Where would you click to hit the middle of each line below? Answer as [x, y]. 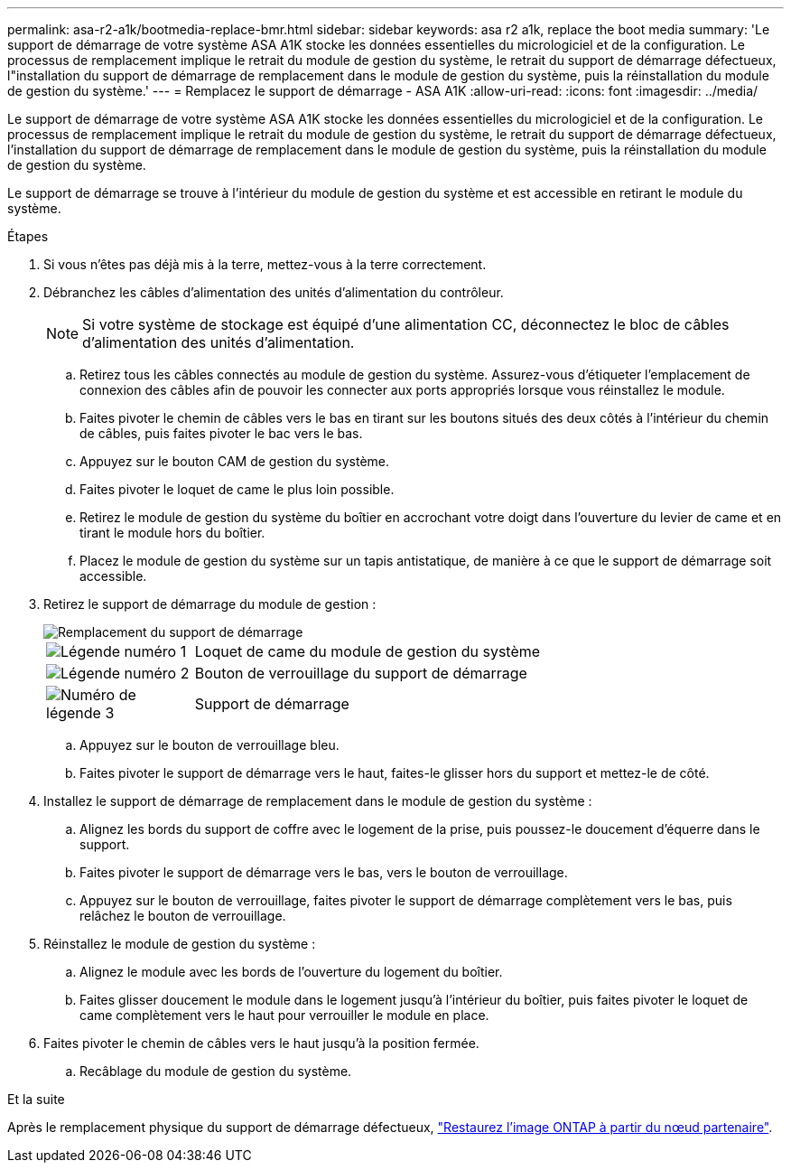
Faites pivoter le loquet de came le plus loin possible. [237, 489]
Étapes [28, 236]
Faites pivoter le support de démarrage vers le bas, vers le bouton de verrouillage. [324, 872]
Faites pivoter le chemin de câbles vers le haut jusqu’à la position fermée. [261, 1043]
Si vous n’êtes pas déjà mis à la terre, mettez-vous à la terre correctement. [265, 264]
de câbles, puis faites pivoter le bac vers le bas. [221, 433]
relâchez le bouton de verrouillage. [183, 916]
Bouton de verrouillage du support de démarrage [361, 673]
